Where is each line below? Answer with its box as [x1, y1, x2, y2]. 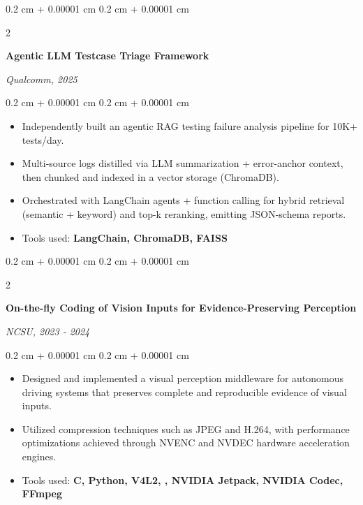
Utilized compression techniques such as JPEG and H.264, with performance [22, 421, 350, 436]
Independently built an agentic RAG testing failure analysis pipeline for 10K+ [22, 118, 357, 133]
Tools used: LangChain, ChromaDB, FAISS [22, 230, 228, 244]
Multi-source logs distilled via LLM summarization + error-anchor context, [22, 156, 343, 170]
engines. [22, 449, 57, 464]
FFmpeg [22, 486, 62, 501]
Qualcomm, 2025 [6, 71, 77, 86]
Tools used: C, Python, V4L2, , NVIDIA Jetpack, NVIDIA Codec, [22, 472, 343, 487]
